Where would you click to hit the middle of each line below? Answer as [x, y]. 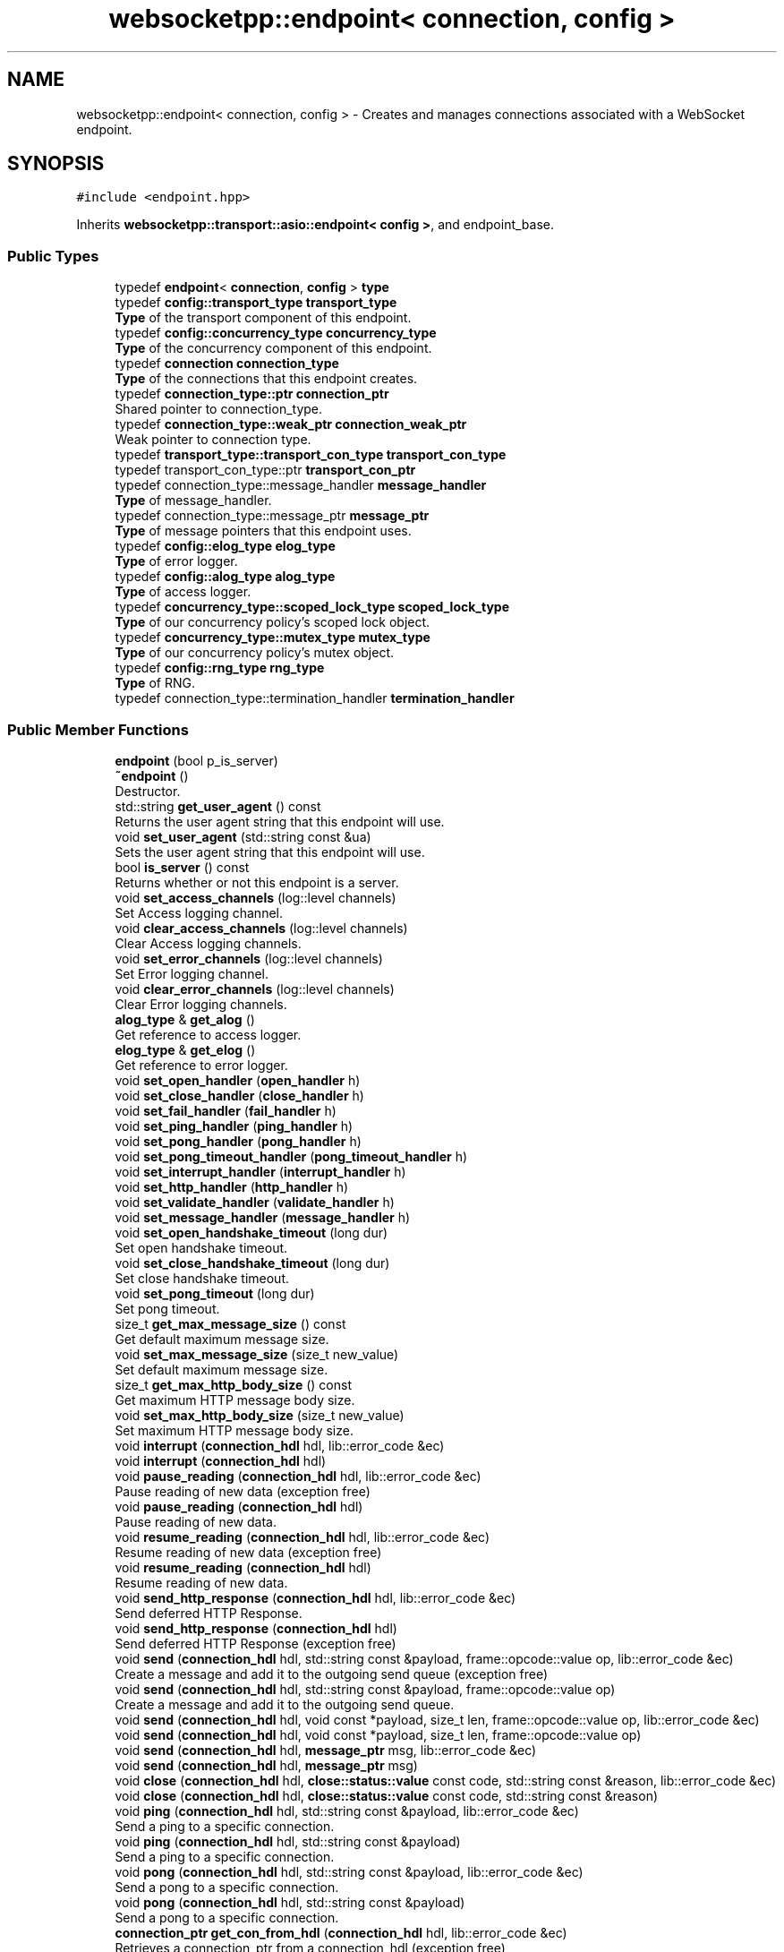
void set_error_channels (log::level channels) [249, 958]
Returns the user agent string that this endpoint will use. [280, 821]
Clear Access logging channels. [208, 943]
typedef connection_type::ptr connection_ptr [252, 394]
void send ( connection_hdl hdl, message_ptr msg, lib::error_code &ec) [326, 1750]
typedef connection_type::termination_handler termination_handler [315, 698]
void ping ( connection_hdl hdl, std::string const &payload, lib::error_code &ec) [347, 1811]
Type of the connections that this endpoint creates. [266, 379]
